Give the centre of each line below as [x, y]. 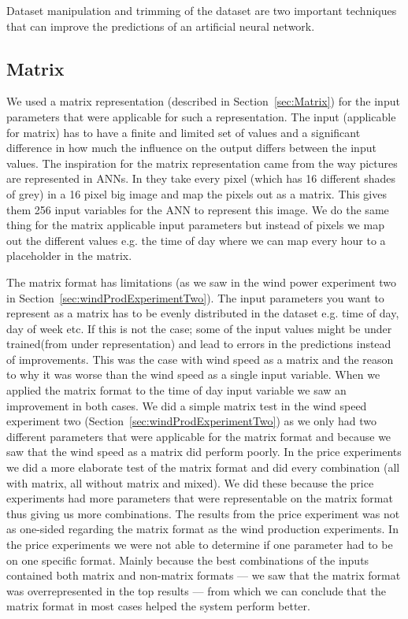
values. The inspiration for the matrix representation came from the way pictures [202, 163]
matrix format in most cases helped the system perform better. [158, 606]
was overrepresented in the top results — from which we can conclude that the [196, 590]
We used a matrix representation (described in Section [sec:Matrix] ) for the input [203, 101]
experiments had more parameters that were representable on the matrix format [200, 498]
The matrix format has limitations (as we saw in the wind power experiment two [202, 282]
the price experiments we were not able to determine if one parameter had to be [200, 545]
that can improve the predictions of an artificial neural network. [161, 26]
